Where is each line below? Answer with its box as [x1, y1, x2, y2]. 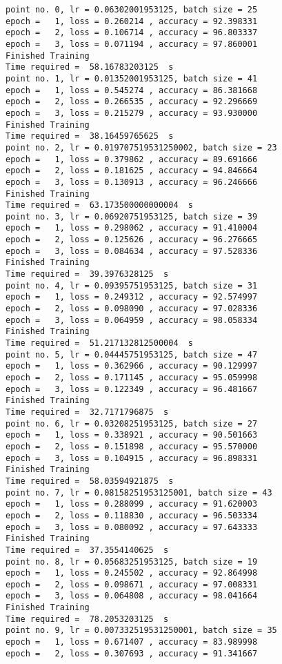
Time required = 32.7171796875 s [6, 407, 169, 417]
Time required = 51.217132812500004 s [6, 338, 194, 349]
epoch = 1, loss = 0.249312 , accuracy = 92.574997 [6, 292, 258, 302]
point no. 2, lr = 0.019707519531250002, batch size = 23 [6, 142, 277, 153]
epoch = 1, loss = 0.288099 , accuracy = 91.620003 [6, 499, 258, 509]
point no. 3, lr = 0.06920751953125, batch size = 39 [6, 211, 258, 222]
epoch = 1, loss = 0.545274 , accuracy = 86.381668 [6, 85, 258, 95]
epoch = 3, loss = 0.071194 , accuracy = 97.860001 [6, 39, 258, 49]
